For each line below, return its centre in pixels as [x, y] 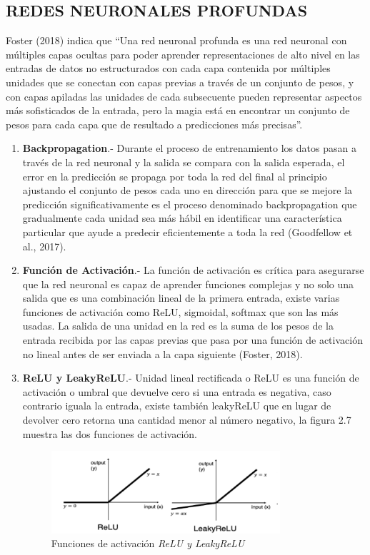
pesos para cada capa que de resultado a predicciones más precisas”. [154, 124]
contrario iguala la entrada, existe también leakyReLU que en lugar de [177, 406]
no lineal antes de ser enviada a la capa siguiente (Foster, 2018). [162, 353]
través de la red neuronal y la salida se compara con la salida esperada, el [184, 162]
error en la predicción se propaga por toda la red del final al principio [175, 176]
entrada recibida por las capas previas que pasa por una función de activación [192, 340]
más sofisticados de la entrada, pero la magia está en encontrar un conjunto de [178, 110]
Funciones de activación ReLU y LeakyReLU [148, 543]
